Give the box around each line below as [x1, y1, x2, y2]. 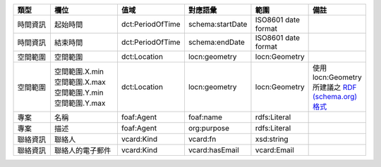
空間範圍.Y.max [54, 98, 106, 108]
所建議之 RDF [312, 83, 357, 92]
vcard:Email [255, 145, 294, 154]
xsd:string [255, 134, 289, 144]
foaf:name [188, 112, 222, 122]
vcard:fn [188, 134, 217, 144]
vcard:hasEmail [188, 145, 239, 154]
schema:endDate [188, 37, 245, 47]
